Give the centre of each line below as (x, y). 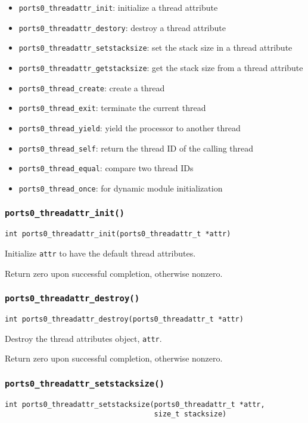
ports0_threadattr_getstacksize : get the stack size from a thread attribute (161, 67)
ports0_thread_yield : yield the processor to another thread (130, 127)
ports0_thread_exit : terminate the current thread (112, 108)
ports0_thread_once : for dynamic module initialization (121, 188)
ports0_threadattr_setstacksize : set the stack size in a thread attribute (155, 47)
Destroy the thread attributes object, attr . (83, 338)
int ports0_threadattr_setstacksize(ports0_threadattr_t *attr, (135, 404)
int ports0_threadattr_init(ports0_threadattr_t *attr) (118, 234)
